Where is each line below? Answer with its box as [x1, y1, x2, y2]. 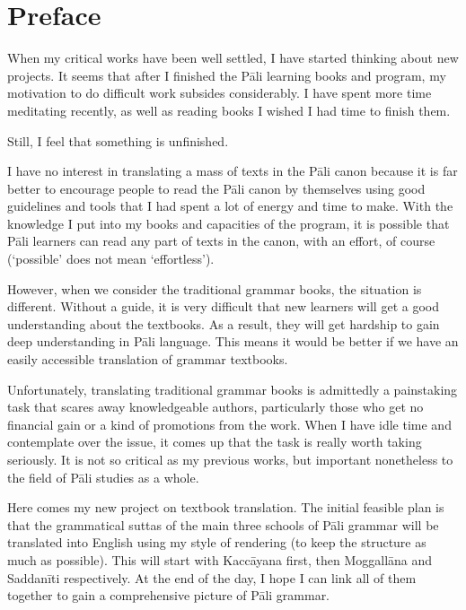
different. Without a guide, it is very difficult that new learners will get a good [7, 297, 439, 316]
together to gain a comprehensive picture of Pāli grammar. [7, 586, 330, 605]
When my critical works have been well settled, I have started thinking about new [7, 48, 459, 67]
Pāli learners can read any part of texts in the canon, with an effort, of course [7, 231, 435, 250]
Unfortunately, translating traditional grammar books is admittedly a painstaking [7, 379, 458, 398]
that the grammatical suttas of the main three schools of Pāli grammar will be [7, 515, 439, 534]
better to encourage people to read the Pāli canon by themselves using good [7, 179, 426, 197]
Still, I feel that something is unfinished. [7, 131, 229, 150]
